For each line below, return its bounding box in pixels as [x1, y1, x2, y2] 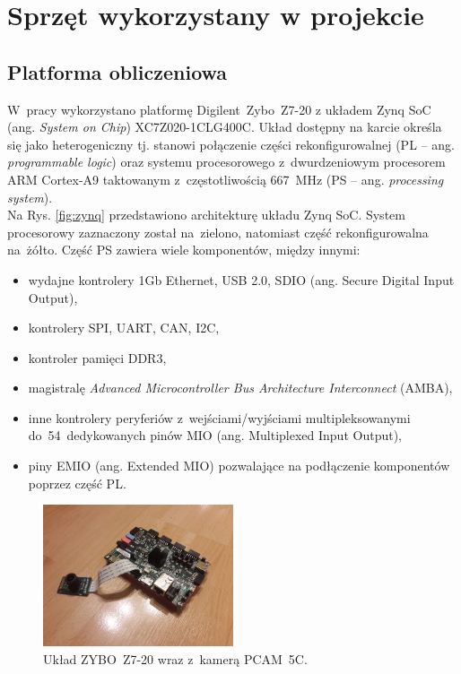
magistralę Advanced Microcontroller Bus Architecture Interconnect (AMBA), [28, 378, 453, 397]
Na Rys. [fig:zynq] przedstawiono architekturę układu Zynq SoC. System [7, 205, 405, 224]
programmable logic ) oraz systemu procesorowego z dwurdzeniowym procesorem [7, 152, 446, 171]
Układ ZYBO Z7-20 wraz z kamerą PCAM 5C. [43, 649, 308, 668]
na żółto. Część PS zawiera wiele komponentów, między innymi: [7, 240, 361, 259]
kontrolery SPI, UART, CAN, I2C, [28, 318, 220, 337]
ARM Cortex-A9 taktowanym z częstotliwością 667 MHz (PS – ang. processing [7, 169, 444, 188]
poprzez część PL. [28, 473, 126, 492]
